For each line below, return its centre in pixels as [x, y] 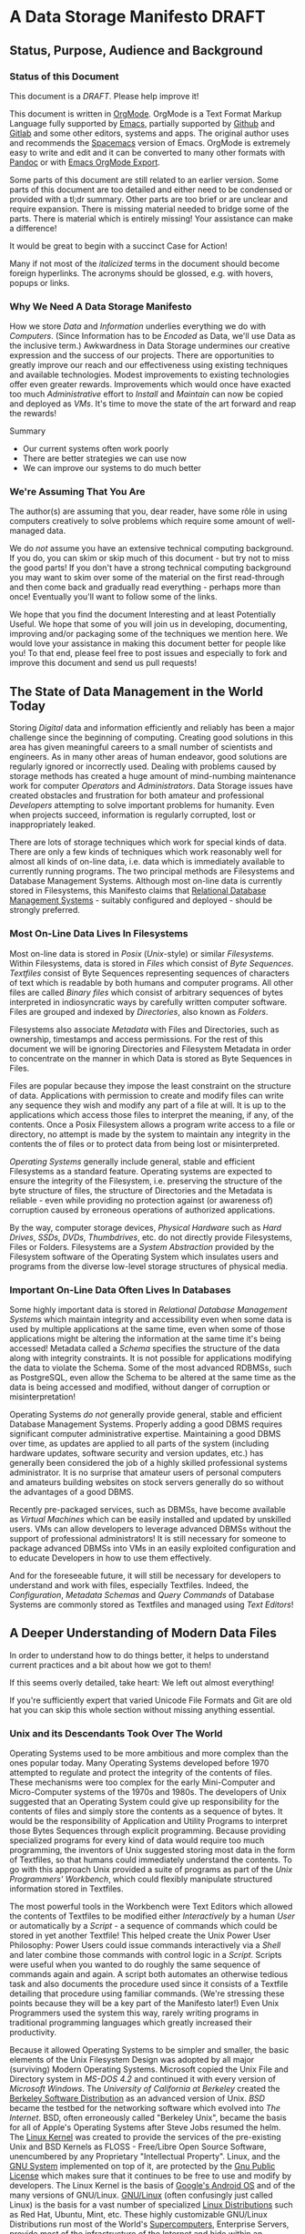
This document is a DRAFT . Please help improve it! [104, 96]
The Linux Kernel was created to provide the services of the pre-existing [146, 2137]
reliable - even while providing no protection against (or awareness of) [141, 1200]
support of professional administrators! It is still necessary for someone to [148, 1538]
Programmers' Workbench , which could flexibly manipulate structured [141, 1879]
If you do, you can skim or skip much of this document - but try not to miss [149, 558]
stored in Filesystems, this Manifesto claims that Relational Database [138, 891]
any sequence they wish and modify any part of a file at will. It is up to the [148, 1105]
